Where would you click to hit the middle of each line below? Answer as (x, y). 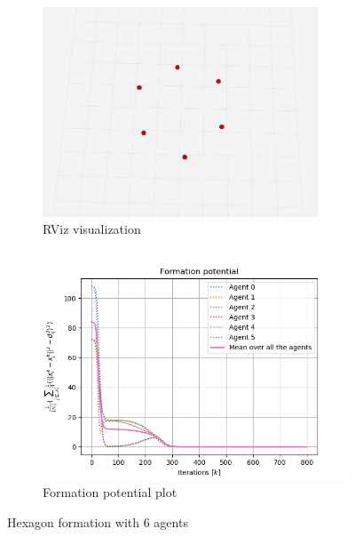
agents (171, 522)
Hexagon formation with (74, 522)
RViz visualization (92, 229)
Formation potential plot (110, 492)
